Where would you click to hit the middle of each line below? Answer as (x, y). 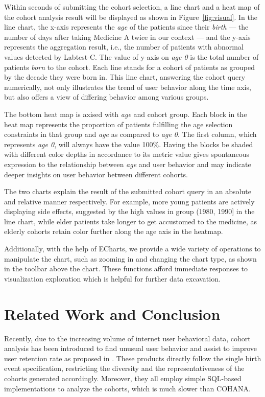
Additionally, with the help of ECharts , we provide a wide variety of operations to (132, 249)
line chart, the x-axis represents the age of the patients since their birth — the (126, 27)
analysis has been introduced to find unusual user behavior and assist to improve (131, 348)
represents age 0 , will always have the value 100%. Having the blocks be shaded (129, 144)
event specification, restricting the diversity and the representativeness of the (124, 368)
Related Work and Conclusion (112, 313)
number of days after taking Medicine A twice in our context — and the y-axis (127, 37)
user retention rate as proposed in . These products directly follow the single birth (133, 358)
